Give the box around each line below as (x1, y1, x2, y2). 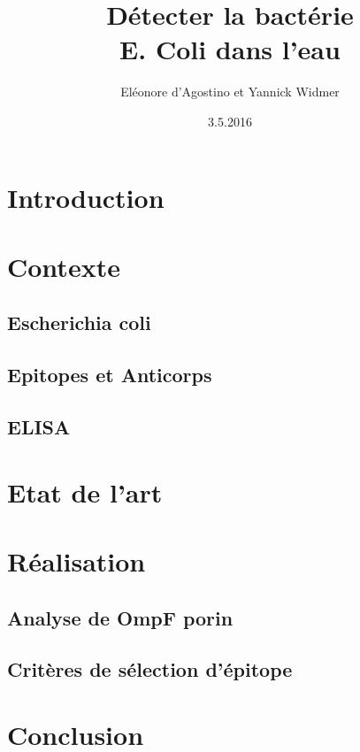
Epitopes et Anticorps (7, 361, 212, 388)
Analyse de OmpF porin (7, 603, 234, 631)
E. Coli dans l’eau (119, 31, 341, 67)
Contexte (7, 248, 120, 284)
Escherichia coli (7, 309, 151, 336)
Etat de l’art (7, 473, 163, 510)
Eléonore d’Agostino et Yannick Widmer (120, 82, 340, 101)
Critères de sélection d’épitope (7, 656, 293, 683)
